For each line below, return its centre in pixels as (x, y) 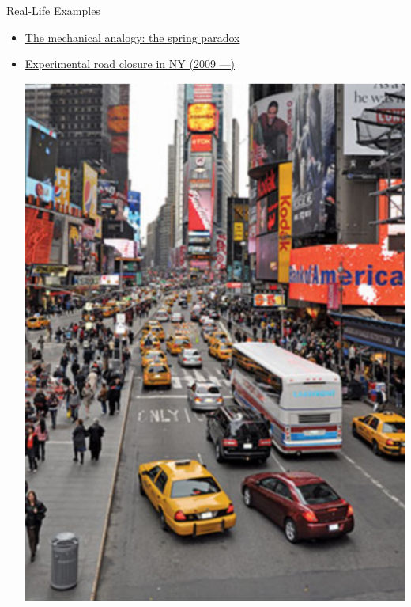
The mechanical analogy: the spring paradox (132, 37)
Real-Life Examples (53, 10)
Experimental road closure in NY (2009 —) (130, 64)
